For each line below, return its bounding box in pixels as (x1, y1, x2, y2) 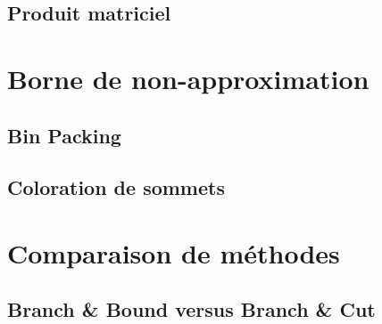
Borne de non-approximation (7, 60, 370, 96)
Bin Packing (7, 121, 121, 149)
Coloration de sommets (7, 174, 225, 201)
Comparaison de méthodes (7, 234, 340, 271)
